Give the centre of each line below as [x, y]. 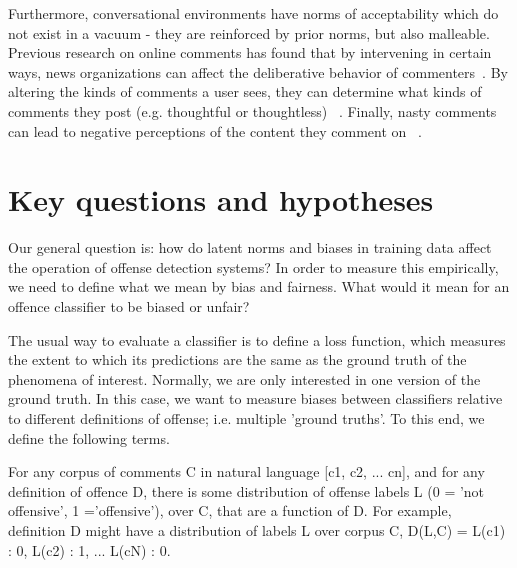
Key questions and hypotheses [221, 199]
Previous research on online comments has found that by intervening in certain [250, 52]
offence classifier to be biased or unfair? [129, 306]
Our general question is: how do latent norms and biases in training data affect [250, 247]
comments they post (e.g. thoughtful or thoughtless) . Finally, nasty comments [252, 110]
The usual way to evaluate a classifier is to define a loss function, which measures [257, 339]
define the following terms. [89, 437]
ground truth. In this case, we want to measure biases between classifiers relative [255, 398]
